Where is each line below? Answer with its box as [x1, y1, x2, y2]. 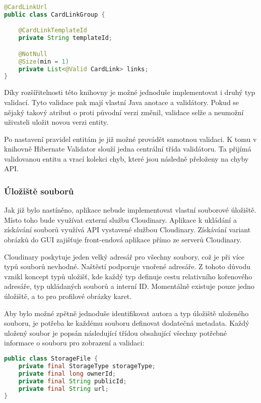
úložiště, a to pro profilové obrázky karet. [4, 291, 132, 301]
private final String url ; [18, 385, 109, 392]
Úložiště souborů [4, 184, 74, 197]
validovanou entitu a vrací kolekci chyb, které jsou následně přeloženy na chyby [4, 153, 249, 164]
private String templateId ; [18, 34, 112, 42]
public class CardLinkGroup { [4, 11, 105, 18]
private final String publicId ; [18, 377, 127, 385]
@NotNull [18, 50, 47, 58]
